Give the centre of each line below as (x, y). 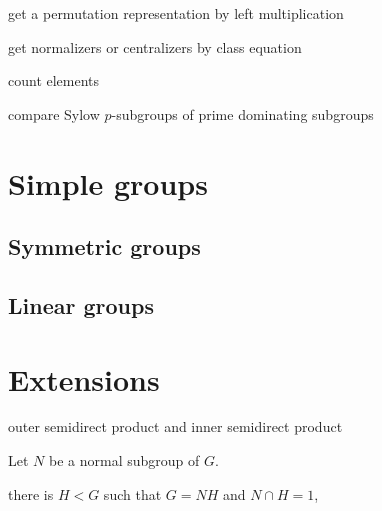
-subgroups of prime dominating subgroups (242, 113)
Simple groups (108, 182)
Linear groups (81, 304)
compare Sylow (54, 113)
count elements (54, 80)
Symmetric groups (104, 246)
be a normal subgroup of (124, 460)
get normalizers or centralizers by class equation (155, 46)
